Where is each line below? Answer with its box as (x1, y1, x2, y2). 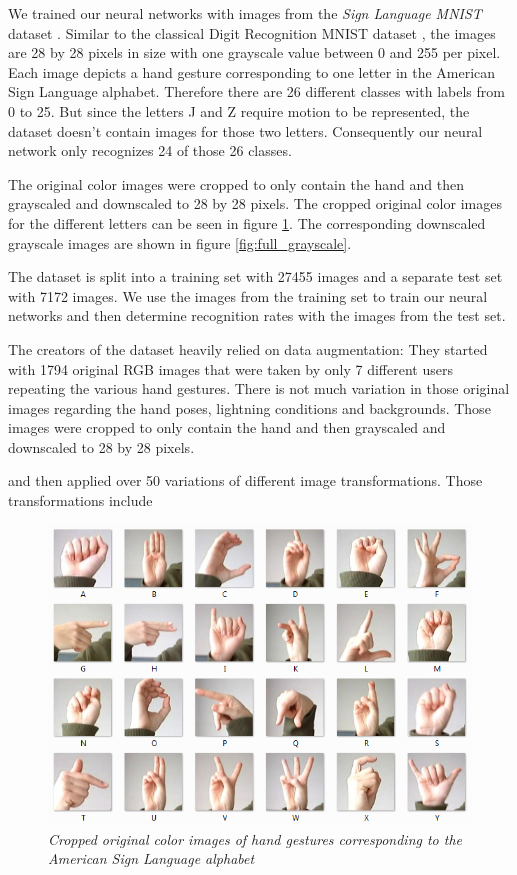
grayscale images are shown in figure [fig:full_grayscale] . (8, 232, 352, 253)
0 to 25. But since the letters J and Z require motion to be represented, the (8, 100, 470, 121)
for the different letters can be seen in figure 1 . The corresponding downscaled (8, 212, 486, 233)
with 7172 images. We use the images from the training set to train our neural (8, 285, 488, 306)
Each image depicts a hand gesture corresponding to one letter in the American (8, 61, 496, 82)
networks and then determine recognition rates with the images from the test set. (8, 305, 506, 326)
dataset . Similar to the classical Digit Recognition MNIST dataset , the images (8, 22, 496, 43)
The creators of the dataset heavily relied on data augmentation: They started (8, 338, 488, 359)
